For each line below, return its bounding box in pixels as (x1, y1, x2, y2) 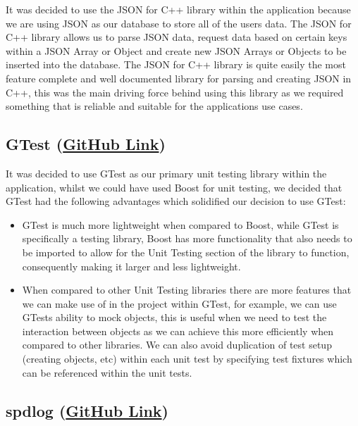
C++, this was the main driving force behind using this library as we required (6, 84, 344, 99)
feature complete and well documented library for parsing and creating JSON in (6, 70, 352, 85)
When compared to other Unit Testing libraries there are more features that (22, 282, 352, 297)
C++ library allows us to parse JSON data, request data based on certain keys (6, 30, 347, 44)
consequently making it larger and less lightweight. (22, 258, 241, 273)
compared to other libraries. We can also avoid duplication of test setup (22, 337, 332, 352)
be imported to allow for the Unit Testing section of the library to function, (22, 244, 350, 259)
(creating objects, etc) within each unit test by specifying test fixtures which (22, 351, 352, 366)
